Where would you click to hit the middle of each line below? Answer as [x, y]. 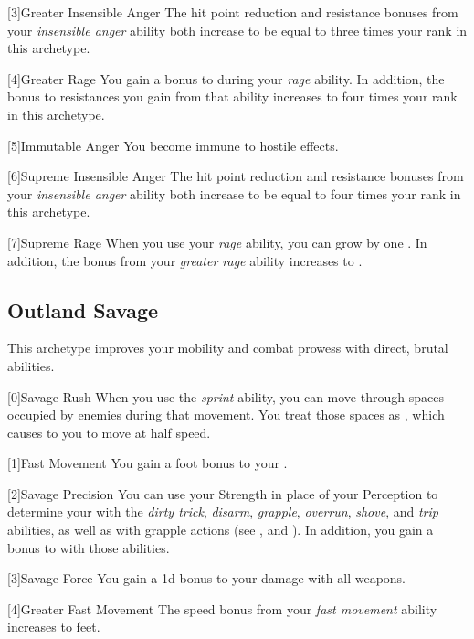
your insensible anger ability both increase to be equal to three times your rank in [237, 30]
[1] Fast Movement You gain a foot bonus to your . [147, 463]
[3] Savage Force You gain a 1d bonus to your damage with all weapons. [207, 578]
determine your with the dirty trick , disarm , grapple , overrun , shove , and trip [223, 511]
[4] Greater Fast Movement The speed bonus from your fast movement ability [222, 608]
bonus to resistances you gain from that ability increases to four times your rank [232, 96]
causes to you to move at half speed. [109, 432]
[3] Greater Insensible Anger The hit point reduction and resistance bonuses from [233, 12]
